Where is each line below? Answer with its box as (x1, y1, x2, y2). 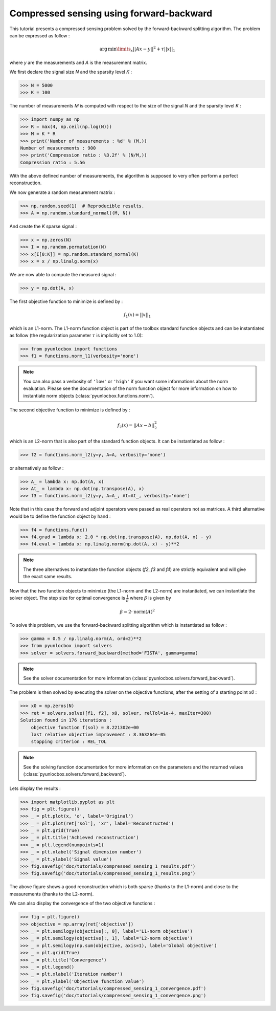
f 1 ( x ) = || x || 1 (123, 312, 151, 319)
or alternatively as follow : (9, 465, 64, 471)
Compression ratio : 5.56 (20, 159, 85, 165)
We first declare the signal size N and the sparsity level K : (9, 69, 132, 75)
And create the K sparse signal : (9, 223, 77, 229)
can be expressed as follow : (9, 32, 70, 38)
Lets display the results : (9, 785, 61, 792)
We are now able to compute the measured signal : (9, 272, 117, 278)
